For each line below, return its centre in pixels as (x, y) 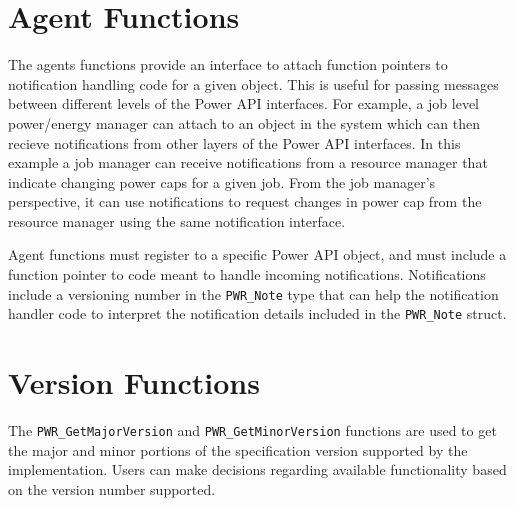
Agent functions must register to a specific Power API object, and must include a (257, 254)
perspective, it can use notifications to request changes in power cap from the (245, 201)
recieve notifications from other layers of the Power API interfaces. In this (234, 142)
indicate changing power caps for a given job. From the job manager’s (222, 181)
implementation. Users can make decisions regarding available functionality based (257, 469)
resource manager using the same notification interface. (177, 220)
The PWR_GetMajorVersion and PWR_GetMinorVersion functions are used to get (252, 430)
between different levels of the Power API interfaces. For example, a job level (244, 103)
